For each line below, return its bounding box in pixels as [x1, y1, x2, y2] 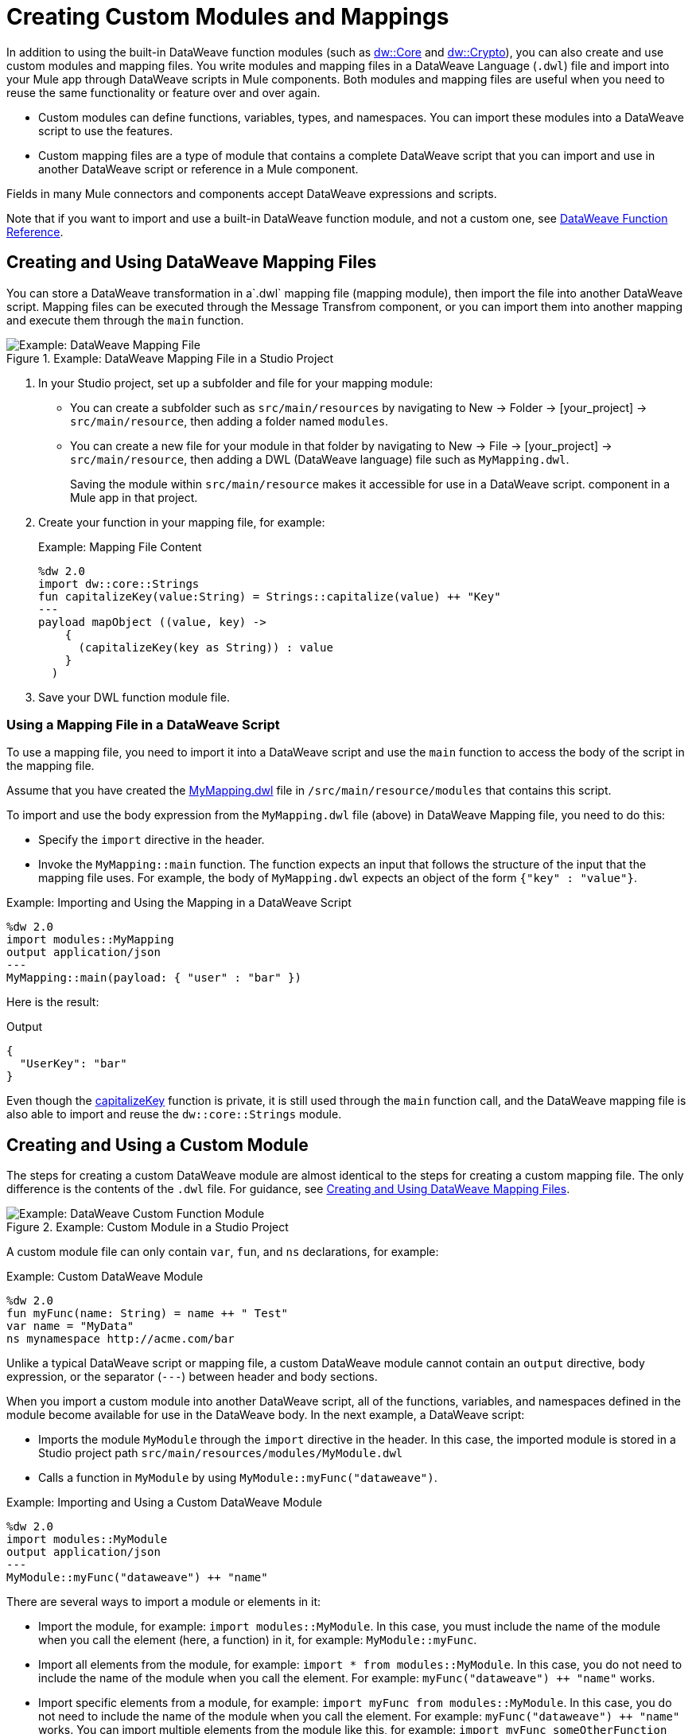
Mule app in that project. [70, 490, 198, 504]
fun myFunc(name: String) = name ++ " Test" [6, 1307, 289, 1320]
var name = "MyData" [6, 1320, 134, 1333]
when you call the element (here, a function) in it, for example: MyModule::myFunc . [38, 1633, 477, 1647]
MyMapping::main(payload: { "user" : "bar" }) [6, 971, 301, 985]
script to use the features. [38, 123, 173, 138]
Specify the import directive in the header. [38, 833, 265, 847]
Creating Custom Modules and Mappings [6, 3, 449, 30]
